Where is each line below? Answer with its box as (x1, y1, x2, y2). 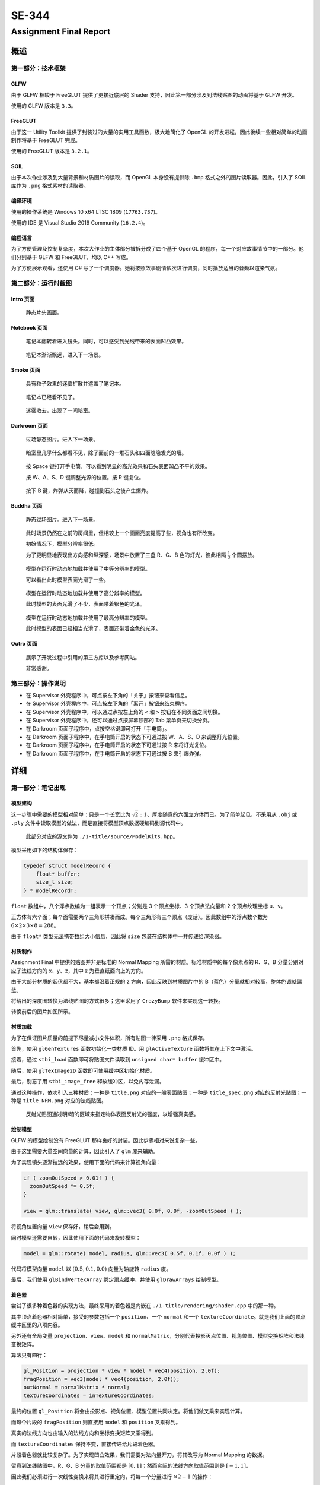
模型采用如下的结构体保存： (11, 846, 79, 854)
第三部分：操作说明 (11, 679, 66, 687)
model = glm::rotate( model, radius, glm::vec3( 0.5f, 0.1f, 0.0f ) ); (23, 1250, 236, 1256)
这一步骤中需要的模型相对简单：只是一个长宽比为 (11, 811, 130, 818)
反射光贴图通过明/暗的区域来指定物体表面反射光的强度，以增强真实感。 (25, 1111, 200, 1118)
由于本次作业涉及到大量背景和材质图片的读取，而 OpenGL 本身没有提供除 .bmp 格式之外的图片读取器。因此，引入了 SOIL (11, 173, 306, 181)
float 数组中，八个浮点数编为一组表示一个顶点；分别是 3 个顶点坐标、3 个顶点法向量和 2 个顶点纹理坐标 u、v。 (11, 902, 286, 909)
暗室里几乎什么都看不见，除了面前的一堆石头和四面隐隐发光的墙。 (25, 449, 187, 456)
